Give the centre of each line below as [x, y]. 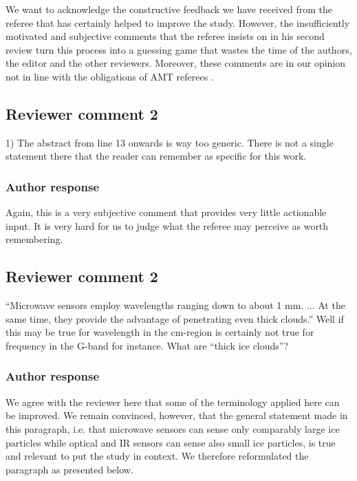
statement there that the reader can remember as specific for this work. [156, 156]
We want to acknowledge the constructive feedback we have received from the [169, 9]
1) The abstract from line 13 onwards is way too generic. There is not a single [170, 142]
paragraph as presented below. [69, 469]
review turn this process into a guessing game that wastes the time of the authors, [179, 49]
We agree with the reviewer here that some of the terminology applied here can [173, 402]
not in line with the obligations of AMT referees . [110, 76]
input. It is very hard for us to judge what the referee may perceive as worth [167, 225]
